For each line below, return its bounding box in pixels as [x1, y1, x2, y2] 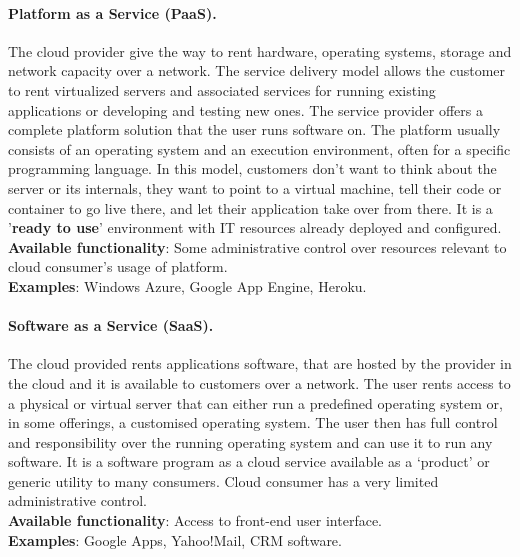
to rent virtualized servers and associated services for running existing [8, 79, 436, 100]
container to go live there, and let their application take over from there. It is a [8, 197, 493, 218]
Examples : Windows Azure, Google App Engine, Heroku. [8, 275, 367, 296]
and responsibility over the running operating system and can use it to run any [8, 431, 493, 452]
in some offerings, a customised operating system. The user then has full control [8, 412, 498, 433]
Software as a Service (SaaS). [8, 315, 214, 336]
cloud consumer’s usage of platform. [8, 256, 228, 277]
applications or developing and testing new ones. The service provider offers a [8, 99, 484, 120]
